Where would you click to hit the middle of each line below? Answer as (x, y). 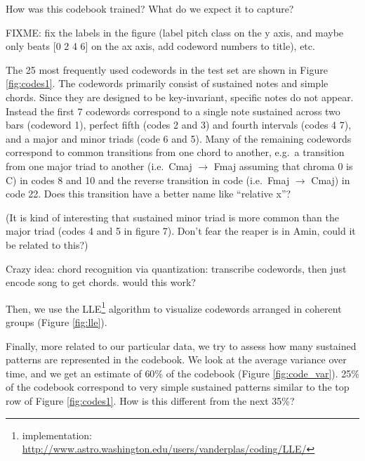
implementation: (57, 435)
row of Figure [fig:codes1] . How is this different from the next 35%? (150, 400)
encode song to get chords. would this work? (101, 282)
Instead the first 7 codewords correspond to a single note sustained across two (173, 111)
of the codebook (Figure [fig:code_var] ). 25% (263, 373)
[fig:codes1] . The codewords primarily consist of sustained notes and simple (167, 83)
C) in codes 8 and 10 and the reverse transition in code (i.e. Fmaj (148, 180)
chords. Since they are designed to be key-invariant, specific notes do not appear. (180, 97)
